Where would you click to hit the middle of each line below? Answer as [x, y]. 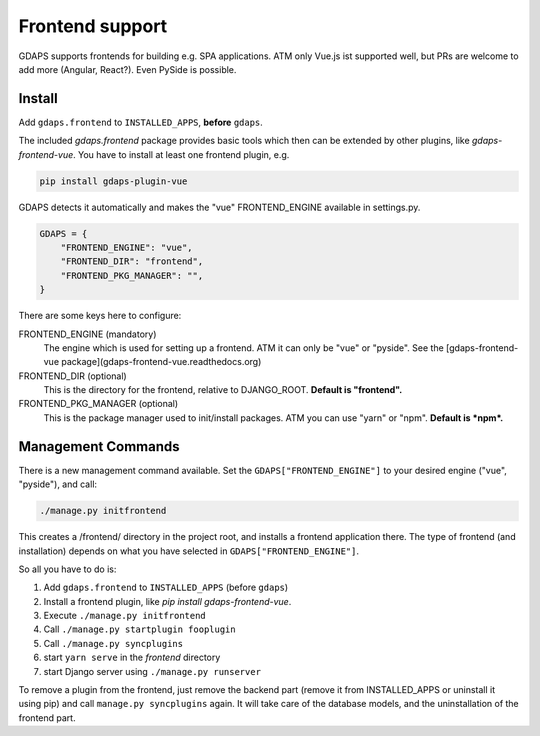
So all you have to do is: [67, 569]
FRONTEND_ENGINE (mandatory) [87, 334]
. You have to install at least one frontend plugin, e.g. [181, 154]
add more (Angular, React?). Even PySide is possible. [127, 69]
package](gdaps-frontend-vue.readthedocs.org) [161, 362]
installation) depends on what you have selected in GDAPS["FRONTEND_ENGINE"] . [189, 551]
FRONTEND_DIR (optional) [72, 376]
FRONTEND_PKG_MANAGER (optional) [98, 404]
